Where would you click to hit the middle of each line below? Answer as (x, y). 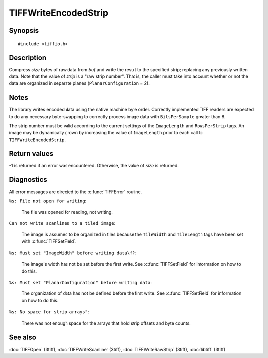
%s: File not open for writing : (48, 201)
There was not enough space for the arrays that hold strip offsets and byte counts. (106, 323)
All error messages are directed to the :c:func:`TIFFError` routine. (76, 192)
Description (28, 58)
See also (23, 337)
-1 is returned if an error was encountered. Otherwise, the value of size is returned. (94, 165)
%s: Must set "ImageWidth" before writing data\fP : (73, 253)
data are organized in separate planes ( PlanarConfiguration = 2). (79, 83)
